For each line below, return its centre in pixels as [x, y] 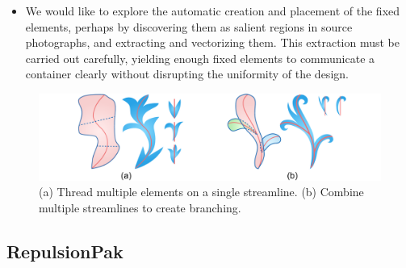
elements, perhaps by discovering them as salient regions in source [189, 26]
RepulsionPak [65, 251]
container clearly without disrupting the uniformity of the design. [187, 74]
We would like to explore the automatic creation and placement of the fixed [213, 10]
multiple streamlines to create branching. [140, 207]
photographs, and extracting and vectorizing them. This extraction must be [212, 42]
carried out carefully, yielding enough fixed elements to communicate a [200, 58]
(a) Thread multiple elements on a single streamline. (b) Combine [201, 192]
